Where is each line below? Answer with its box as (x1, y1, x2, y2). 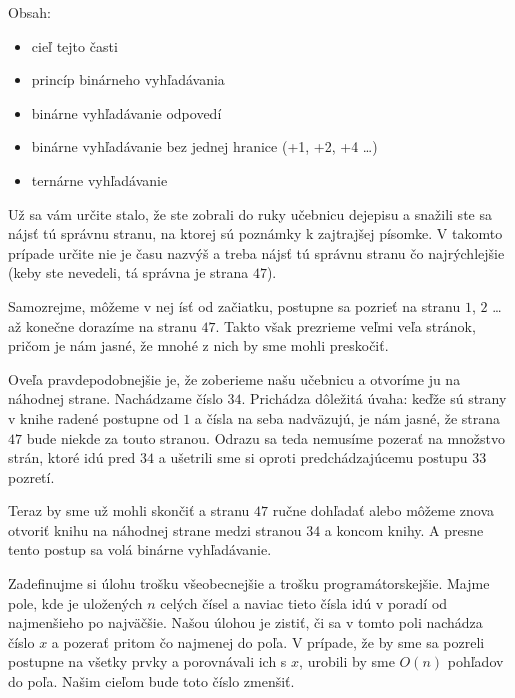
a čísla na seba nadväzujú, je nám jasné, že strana (194, 407, 501, 428)
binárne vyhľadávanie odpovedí (31, 102, 222, 123)
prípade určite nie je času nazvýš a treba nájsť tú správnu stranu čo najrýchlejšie (8, 242, 505, 263)
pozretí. (8, 466, 55, 487)
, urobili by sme (299, 651, 395, 672)
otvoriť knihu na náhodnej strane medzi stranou (8, 519, 302, 540)
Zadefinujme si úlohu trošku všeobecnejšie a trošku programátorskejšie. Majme (8, 573, 490, 594)
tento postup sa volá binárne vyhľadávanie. (8, 539, 272, 560)
